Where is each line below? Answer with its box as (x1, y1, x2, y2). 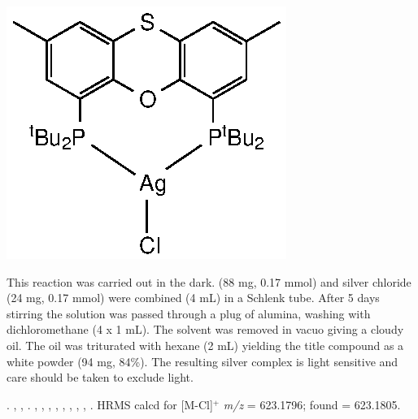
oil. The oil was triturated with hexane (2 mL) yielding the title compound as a (7, 336, 404, 353)
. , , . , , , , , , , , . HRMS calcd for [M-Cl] (7, 395, 213, 413)
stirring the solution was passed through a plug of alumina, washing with (7, 305, 371, 322)
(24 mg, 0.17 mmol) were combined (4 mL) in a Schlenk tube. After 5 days (7, 289, 380, 306)
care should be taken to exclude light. (7, 369, 194, 386)
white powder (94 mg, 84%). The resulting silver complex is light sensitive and (7, 352, 398, 369)
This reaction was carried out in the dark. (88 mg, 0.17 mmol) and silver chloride (7, 273, 411, 290)
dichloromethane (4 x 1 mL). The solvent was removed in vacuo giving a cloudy (7, 321, 404, 338)
